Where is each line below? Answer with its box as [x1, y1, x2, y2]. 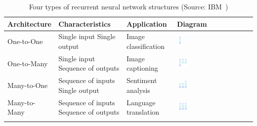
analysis [126, 84, 150, 95]
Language [126, 97, 156, 107]
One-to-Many [7, 58, 48, 68]
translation [126, 107, 160, 117]
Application [126, 18, 167, 29]
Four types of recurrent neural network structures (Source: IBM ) [29, 1, 228, 11]
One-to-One [7, 36, 43, 46]
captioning [126, 63, 158, 73]
